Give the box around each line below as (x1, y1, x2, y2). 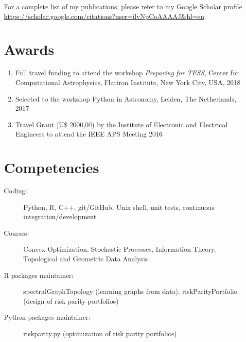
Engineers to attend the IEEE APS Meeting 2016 (15, 129, 163, 139)
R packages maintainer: (4, 270, 74, 280)
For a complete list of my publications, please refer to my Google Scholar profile (4, 1, 242, 11)
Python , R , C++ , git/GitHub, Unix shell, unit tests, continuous (23, 202, 214, 212)
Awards (4, 39, 54, 59)
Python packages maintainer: (4, 312, 90, 322)
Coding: (4, 186, 27, 195)
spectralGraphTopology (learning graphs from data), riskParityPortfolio (23, 286, 238, 296)
